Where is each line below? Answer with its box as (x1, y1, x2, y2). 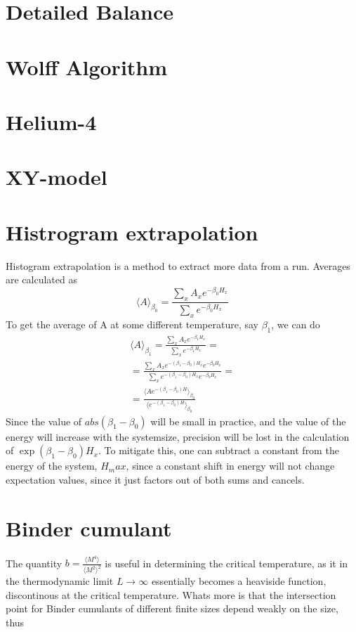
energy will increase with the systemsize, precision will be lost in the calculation (6, 429, 350, 444)
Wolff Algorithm (6, 52, 168, 81)
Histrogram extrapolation (6, 217, 258, 246)
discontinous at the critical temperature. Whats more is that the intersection (6, 587, 336, 602)
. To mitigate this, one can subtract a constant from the (98, 443, 339, 458)
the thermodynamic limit (6, 574, 114, 588)
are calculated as (6, 272, 77, 287)
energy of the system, (6, 458, 98, 473)
